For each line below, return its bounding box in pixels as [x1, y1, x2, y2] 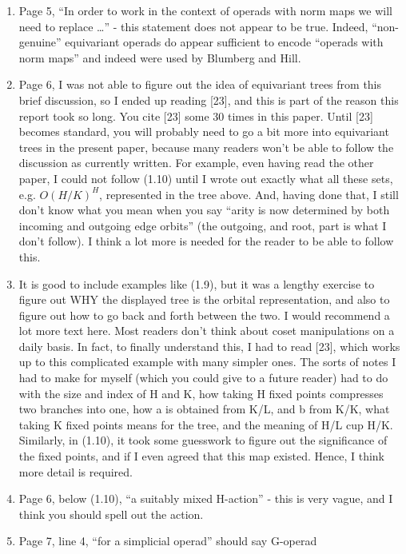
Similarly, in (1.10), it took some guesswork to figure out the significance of [18, 432, 388, 448]
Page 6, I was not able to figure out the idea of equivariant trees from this [18, 76, 382, 93]
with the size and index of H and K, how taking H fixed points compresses [18, 385, 384, 401]
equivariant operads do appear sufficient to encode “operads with [65, 34, 384, 50]
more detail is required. [18, 463, 133, 480]
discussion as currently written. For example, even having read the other [18, 154, 374, 171]
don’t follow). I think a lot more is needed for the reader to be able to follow [18, 233, 394, 249]
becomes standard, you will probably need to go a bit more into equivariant [18, 123, 389, 140]
